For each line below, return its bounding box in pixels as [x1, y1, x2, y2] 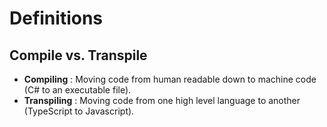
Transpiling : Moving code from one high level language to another [23, 95, 301, 106]
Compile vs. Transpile [9, 47, 148, 64]
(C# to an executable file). [23, 84, 132, 96]
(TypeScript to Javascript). [23, 105, 135, 117]
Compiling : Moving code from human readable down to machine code [23, 73, 317, 85]
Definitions [9, 7, 104, 30]
